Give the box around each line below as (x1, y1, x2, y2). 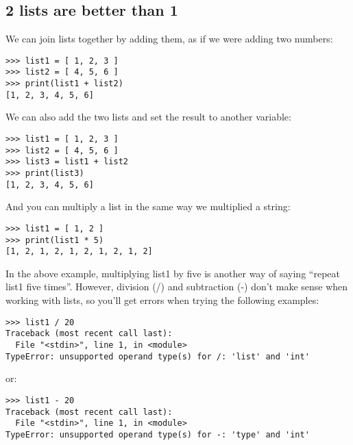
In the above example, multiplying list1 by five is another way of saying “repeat (5, 266, 340, 280)
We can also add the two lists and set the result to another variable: (5, 110, 291, 124)
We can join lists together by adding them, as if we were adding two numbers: (5, 31, 333, 46)
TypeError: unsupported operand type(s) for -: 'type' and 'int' (5, 429, 310, 440)
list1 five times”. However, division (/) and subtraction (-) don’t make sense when (5, 279, 348, 294)
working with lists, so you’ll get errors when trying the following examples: (5, 293, 319, 307)
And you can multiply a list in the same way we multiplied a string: (5, 199, 291, 214)
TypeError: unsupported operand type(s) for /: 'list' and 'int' (5, 351, 310, 361)
